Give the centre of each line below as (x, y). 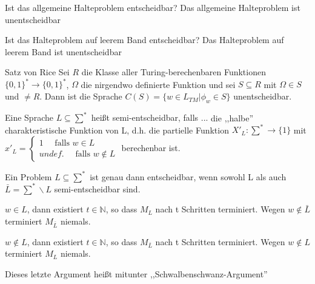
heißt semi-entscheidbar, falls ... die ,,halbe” (172, 117)
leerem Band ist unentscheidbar (63, 51)
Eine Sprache (29, 117)
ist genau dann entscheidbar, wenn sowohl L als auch (188, 176)
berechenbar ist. (151, 148)
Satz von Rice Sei (37, 72)
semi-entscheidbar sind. (97, 188)
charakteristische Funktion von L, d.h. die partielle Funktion (117, 130)
